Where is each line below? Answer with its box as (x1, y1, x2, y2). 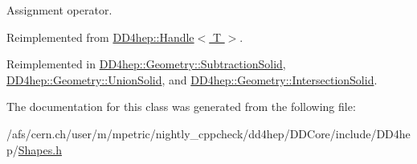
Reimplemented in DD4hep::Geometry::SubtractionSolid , (6, 55, 286, 72)
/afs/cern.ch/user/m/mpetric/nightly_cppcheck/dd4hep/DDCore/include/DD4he (6, 125, 411, 141)
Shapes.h (18, 141, 62, 158)
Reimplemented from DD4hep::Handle (6, 28, 194, 45)
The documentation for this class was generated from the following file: (6, 98, 356, 115)
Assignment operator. (6, 2, 112, 18)
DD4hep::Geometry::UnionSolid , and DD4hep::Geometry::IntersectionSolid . (6, 71, 378, 88)
